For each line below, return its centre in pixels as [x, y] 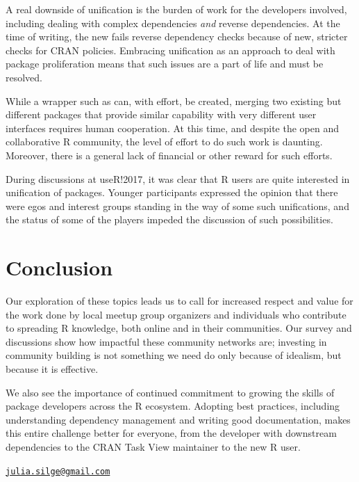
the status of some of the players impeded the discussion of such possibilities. [169, 219]
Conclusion [59, 267]
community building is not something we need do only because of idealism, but [174, 355]
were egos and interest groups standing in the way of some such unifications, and [177, 206]
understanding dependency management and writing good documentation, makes [178, 419]
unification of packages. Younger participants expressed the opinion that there [172, 192]
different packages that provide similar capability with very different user [161, 114]
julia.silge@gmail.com [58, 471]
